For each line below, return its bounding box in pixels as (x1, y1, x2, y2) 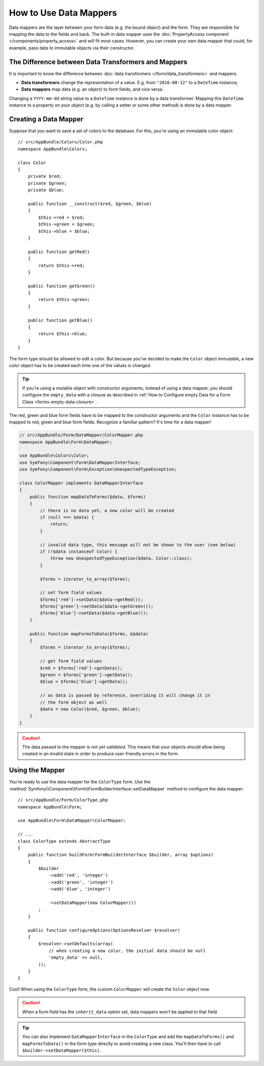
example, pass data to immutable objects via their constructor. (9, 45, 134, 51)
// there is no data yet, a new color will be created (40, 508, 175, 513)
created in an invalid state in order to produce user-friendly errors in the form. (22, 751, 179, 757)
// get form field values (40, 658, 102, 664)
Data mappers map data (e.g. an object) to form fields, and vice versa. (21, 86, 164, 93)
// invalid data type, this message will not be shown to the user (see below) (40, 542, 236, 548)
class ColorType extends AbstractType (18, 838, 111, 844)
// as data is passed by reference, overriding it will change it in (40, 693, 210, 698)
